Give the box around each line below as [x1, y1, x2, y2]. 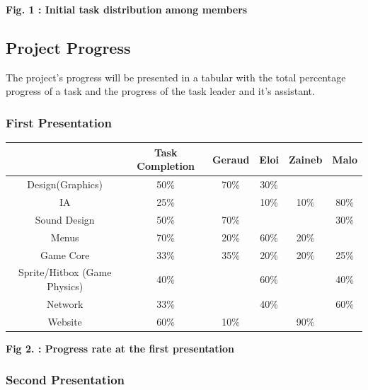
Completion [137, 159, 195, 173]
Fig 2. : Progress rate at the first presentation [6, 340, 234, 355]
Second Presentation [6, 371, 125, 389]
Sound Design [35, 212, 95, 226]
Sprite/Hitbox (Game [18, 265, 112, 280]
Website [47, 314, 82, 328]
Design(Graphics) [27, 177, 103, 192]
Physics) [47, 278, 84, 293]
